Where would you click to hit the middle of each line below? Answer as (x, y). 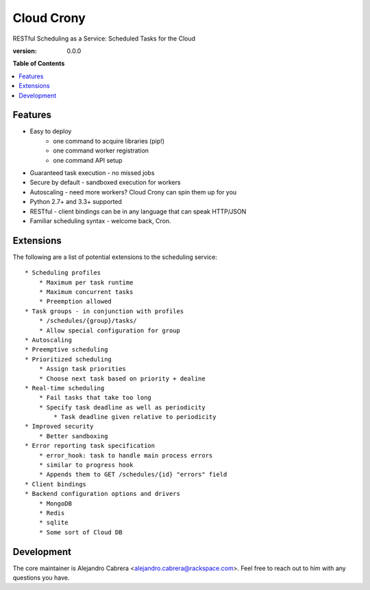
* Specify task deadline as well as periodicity (122, 407)
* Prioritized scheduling (69, 359)
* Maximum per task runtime (86, 282)
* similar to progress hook (86, 465)
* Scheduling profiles (63, 273)
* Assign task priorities (83, 369)
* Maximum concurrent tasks (86, 292)
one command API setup (88, 160)
